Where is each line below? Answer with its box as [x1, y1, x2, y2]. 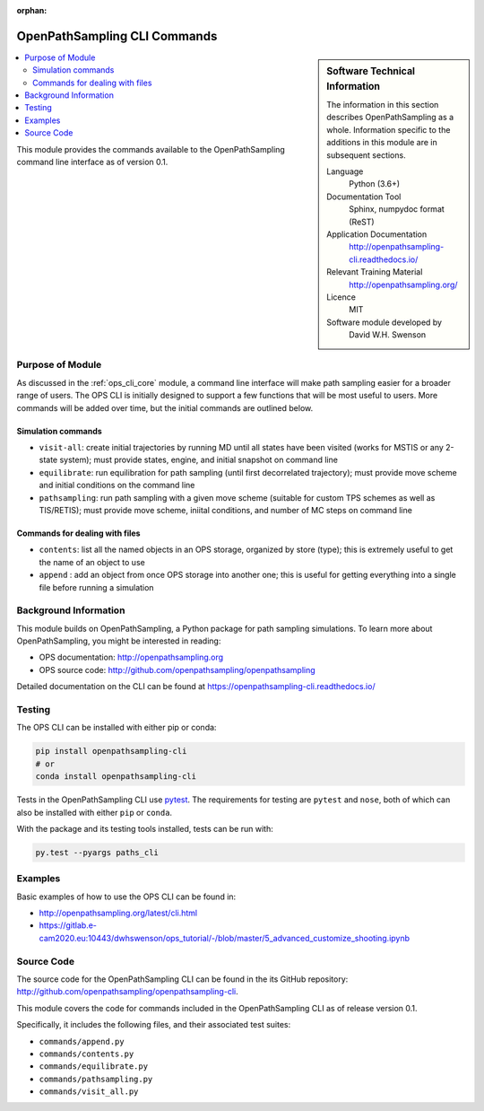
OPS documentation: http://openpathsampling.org [39, 652, 224, 663]
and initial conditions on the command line [39, 480, 195, 491]
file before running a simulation [39, 582, 154, 592]
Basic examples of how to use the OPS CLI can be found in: [16, 891, 237, 902]
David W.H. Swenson [349, 329, 427, 340]
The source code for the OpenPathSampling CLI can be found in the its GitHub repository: [16, 974, 349, 984]
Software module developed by [326, 317, 443, 328]
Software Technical [326, 65, 416, 77]
